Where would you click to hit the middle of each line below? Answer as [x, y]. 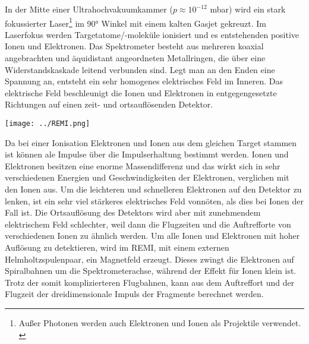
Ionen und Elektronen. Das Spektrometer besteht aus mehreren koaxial [134, 46]
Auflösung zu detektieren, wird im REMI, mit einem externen [117, 247]
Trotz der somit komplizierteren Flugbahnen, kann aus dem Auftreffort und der [150, 282]
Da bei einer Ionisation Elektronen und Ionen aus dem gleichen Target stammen [151, 142]
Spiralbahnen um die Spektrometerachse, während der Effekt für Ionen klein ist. [151, 271]
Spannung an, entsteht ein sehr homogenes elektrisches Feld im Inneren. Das [144, 81]
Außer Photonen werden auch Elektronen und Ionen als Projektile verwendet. [160, 322]
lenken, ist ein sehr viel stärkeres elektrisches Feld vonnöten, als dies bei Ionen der [154, 201]
